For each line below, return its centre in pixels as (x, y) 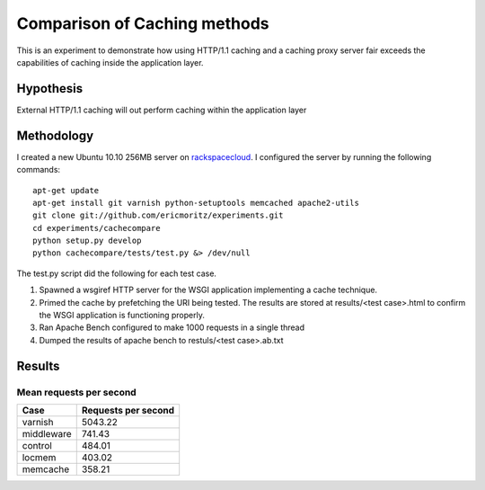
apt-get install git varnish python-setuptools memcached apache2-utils (196, 203)
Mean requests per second (76, 392)
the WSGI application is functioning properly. (122, 316)
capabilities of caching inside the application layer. (110, 62)
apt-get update (66, 190)
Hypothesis (50, 89)
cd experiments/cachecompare (97, 228)
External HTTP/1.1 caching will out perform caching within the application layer (162, 110)
